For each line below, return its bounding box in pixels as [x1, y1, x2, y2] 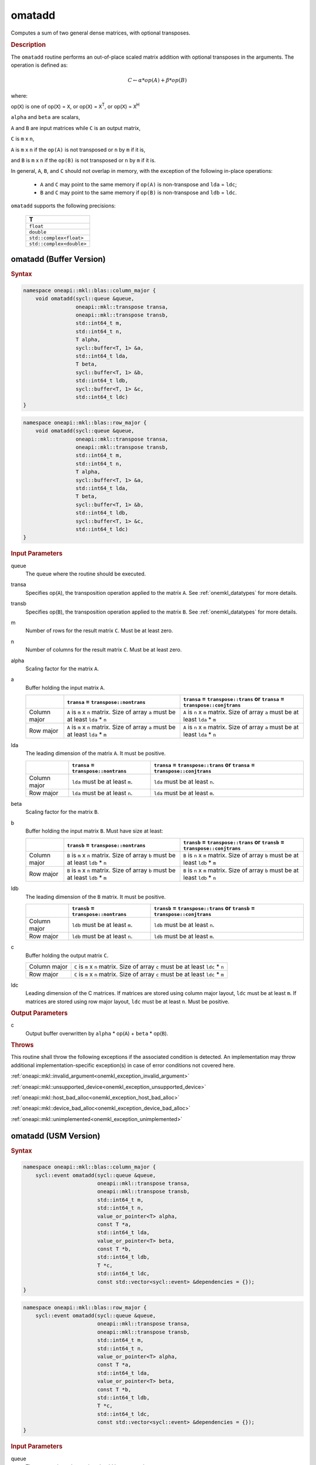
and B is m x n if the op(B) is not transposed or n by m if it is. [11, 156, 156, 163]
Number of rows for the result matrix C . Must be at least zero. [25, 627, 173, 634]
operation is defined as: [11, 62, 68, 69]
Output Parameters [11, 1009, 68, 1017]
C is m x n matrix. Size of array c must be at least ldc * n [74, 962, 224, 970]
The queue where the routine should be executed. [25, 570, 146, 577]
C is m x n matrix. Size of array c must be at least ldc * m [74, 970, 224, 978]
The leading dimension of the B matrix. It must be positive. [25, 893, 166, 900]
